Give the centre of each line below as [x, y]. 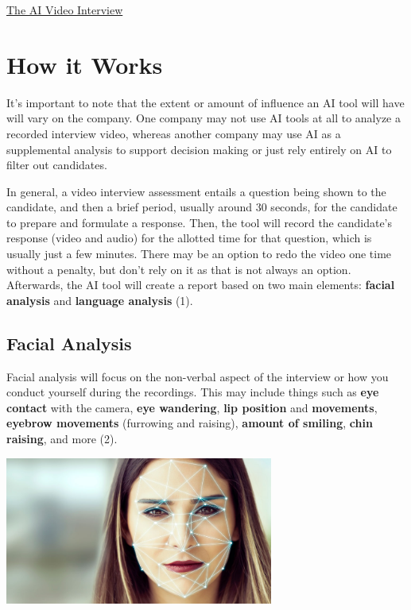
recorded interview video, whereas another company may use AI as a [174, 133]
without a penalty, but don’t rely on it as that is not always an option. [179, 269]
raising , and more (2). [62, 439]
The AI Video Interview [65, 10]
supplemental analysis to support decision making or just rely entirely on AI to [199, 149]
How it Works [85, 64]
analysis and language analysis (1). [100, 300]
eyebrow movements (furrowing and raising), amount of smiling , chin [190, 423]
